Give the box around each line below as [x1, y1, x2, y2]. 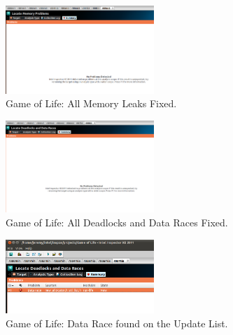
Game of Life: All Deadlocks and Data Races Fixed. [6, 214, 228, 229]
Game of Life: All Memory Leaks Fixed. [6, 96, 177, 111]
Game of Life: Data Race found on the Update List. [6, 315, 228, 330]
